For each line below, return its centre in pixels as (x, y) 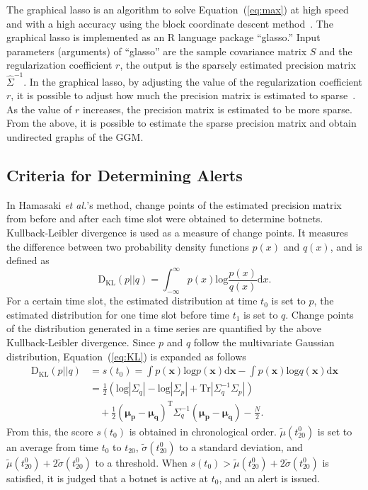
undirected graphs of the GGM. (75, 137)
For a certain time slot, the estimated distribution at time (132, 301)
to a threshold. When (141, 462)
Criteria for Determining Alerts (125, 175)
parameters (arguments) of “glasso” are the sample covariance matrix (157, 51)
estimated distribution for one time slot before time (118, 314)
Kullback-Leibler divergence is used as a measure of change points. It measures (177, 233)
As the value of (39, 109)
